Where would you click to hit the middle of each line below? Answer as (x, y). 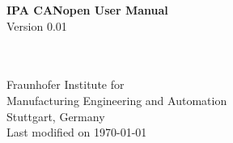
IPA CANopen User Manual (87, 10)
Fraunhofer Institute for (66, 84)
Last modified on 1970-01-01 (77, 132)
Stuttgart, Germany (56, 116)
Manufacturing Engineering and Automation (117, 100)
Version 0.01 (37, 25)
